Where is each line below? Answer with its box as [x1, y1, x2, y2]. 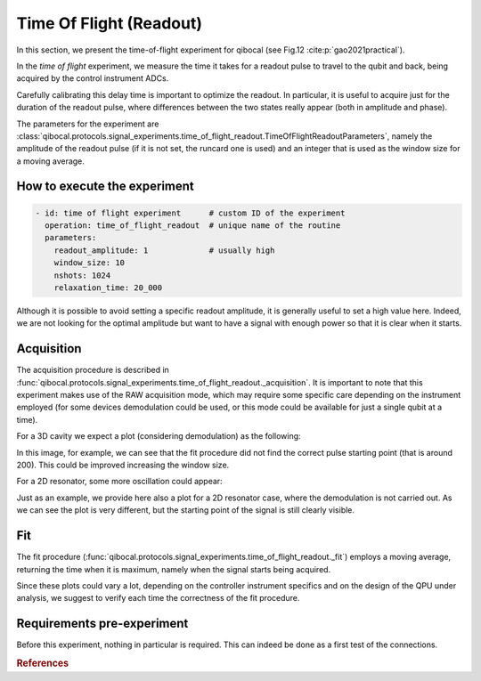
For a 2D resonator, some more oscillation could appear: [16, 476, 223, 487]
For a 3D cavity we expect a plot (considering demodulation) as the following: [16, 431, 302, 442]
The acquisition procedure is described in [16, 365, 169, 376]
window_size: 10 [53, 258, 125, 268]
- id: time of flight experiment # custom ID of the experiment [35, 207, 346, 218]
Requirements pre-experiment [16, 616, 189, 631]
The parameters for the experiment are [16, 118, 159, 129]
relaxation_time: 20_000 [53, 283, 163, 293]
